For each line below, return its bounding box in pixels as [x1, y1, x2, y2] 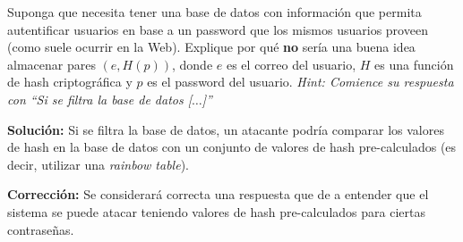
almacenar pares [7, 54, 96, 73]
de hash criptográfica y [7, 72, 133, 91]
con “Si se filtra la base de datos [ [7, 89, 192, 108]
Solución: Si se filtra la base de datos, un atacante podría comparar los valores [7, 120, 444, 138]
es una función [374, 54, 454, 73]
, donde [171, 54, 213, 73]
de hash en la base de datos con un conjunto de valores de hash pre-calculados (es [7, 138, 457, 156]
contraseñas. [7, 220, 74, 238]
